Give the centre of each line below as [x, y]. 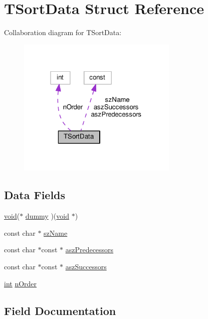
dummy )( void [47, 216]
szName [56, 232]
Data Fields [35, 195]
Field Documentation [60, 310]
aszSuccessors [86, 266]
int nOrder [21, 283]
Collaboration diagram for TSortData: [63, 32]
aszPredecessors [89, 250]
